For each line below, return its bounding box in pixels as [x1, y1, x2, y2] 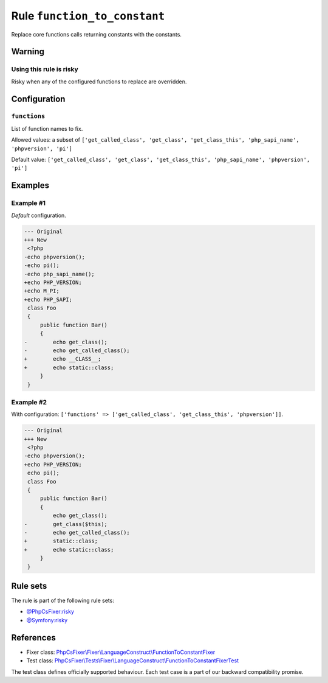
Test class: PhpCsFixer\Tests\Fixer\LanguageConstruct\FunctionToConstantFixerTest [26, 657, 239, 664]
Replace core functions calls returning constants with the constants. [11, 30, 182, 38]
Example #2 [11, 398, 47, 406]
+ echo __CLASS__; [24, 356, 101, 362]
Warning [11, 46, 45, 57]
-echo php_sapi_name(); [24, 271, 95, 277]
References [11, 633, 56, 643]
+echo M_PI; [24, 288, 60, 294]
